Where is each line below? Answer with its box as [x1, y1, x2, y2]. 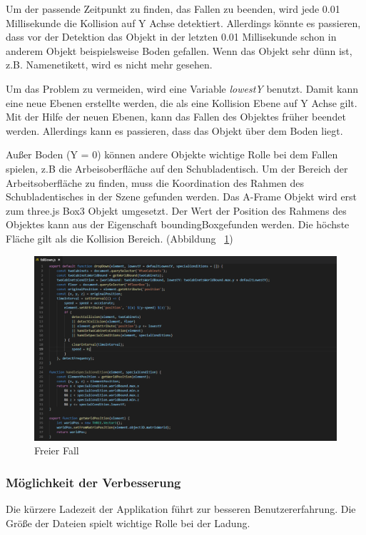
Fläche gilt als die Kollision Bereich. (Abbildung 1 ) [6, 230, 233, 245]
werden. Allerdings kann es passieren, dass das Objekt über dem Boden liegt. [6, 123, 343, 138]
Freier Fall [34, 443, 79, 458]
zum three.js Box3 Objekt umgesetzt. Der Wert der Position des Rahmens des [6, 203, 347, 218]
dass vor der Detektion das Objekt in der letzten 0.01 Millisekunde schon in [6, 29, 337, 44]
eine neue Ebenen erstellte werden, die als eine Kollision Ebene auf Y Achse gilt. [6, 95, 357, 110]
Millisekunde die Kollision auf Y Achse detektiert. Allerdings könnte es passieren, [6, 15, 361, 30]
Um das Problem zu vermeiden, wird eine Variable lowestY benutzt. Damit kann [6, 81, 358, 96]
